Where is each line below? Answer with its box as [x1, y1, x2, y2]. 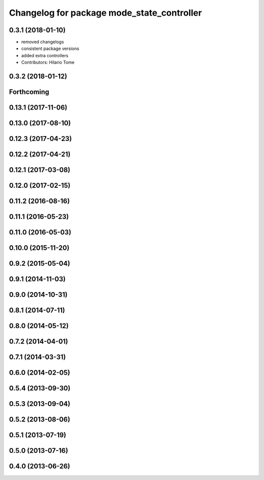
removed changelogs [21, 39, 64, 45]
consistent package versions [21, 46, 79, 51]
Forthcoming [9, 88, 49, 96]
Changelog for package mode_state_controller [9, 7, 202, 18]
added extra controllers [21, 52, 68, 58]
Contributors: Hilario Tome [21, 59, 75, 66]
